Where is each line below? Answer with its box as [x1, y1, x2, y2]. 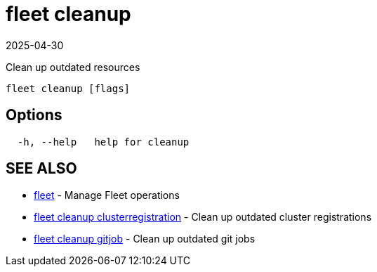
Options [6, 106, 62, 124]
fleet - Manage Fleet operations [34, 189, 180, 202]
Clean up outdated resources [6, 60, 140, 73]
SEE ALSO [6, 160, 77, 178]
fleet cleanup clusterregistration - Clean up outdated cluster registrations [34, 211, 372, 224]
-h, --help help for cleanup [17, 136, 190, 148]
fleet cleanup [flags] [6, 82, 131, 94]
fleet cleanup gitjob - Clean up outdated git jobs [34, 233, 256, 245]
